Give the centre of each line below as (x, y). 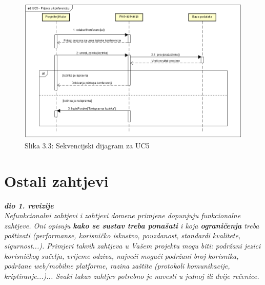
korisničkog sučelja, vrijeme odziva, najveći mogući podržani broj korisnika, (121, 255)
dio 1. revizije (29, 205)
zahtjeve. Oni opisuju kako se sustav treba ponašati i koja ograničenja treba (132, 225)
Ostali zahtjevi (56, 180)
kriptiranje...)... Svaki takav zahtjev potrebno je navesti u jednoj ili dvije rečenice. (132, 275)
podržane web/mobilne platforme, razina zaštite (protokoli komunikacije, (117, 266)
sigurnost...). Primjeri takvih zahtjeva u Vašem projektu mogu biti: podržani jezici (132, 246)
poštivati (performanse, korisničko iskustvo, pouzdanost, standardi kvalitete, (123, 235)
